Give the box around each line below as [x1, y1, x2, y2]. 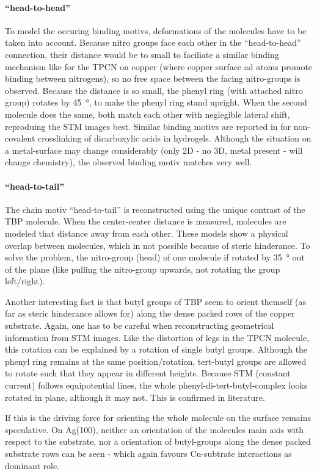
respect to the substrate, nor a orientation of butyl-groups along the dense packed [5, 435, 311, 448]
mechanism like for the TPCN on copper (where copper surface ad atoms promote [5, 60, 313, 73]
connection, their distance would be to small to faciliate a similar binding [5, 48, 279, 60]
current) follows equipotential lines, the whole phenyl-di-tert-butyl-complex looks [5, 379, 308, 392]
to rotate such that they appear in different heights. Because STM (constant [5, 367, 291, 379]
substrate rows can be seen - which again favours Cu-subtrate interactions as [5, 447, 292, 459]
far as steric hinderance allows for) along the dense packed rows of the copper [5, 307, 295, 320]
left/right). [5, 275, 45, 287]
